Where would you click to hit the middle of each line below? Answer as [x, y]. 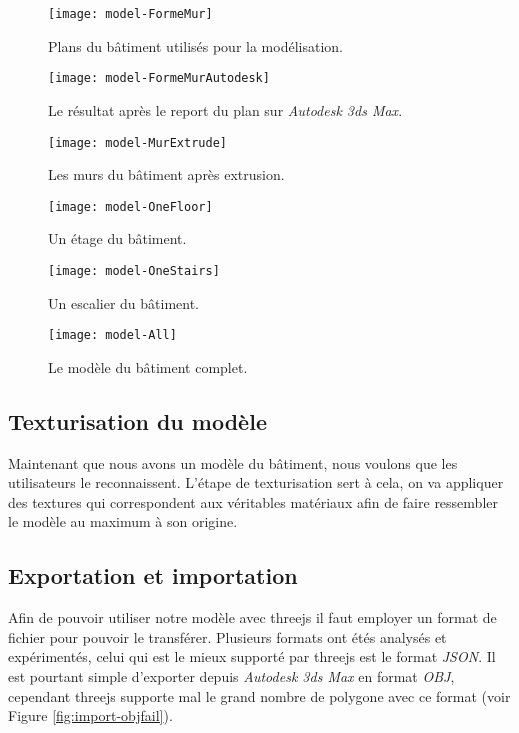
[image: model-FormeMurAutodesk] [159, 78]
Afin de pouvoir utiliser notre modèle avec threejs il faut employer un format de [252, 617]
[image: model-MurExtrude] [137, 142]
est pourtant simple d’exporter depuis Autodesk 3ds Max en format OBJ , [231, 676]
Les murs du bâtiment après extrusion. [166, 174]
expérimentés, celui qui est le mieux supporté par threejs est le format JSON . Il [252, 656]
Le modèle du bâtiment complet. [148, 366]
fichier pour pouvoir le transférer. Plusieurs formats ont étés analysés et [227, 636]
